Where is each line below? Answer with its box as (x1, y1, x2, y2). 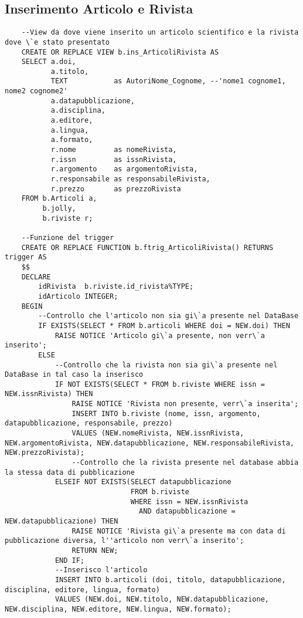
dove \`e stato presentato (5, 38, 110, 46)
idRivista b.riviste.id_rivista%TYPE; (38, 282, 194, 291)
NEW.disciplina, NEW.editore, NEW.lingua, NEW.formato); (5, 605, 231, 613)
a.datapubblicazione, (50, 96, 135, 105)
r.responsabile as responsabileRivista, (50, 175, 210, 184)
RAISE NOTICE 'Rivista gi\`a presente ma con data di (72, 526, 286, 535)
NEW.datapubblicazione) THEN (5, 517, 118, 526)
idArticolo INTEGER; (38, 292, 118, 300)
